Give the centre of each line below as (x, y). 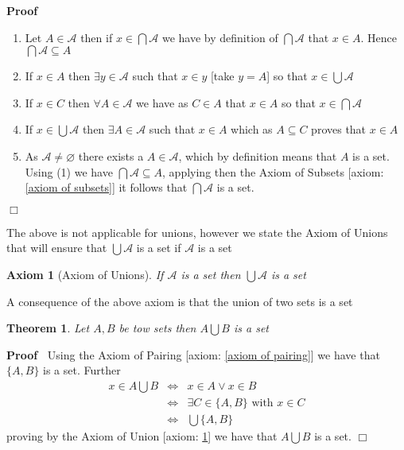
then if (97, 37)
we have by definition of (220, 37)
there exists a (111, 155)
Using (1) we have (69, 171)
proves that (339, 129)
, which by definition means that (258, 155)
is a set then (211, 274)
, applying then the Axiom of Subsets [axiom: (273, 171)
